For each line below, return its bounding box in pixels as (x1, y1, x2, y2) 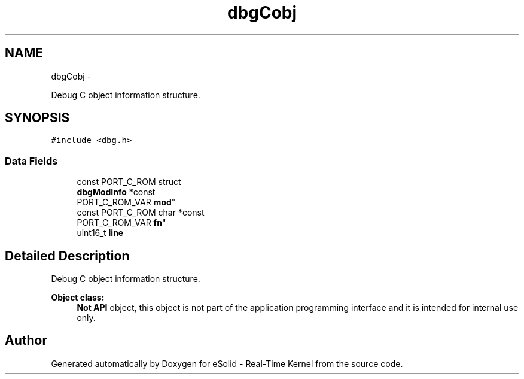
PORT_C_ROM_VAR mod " (77, 197, 176, 208)
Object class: (51, 292, 105, 303)
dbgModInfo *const (77, 187, 156, 198)
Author (5, 333, 47, 348)
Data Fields (5, 154, 58, 167)
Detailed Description (5, 248, 130, 263)
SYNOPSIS (5, 110, 70, 126)
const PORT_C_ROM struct (77, 177, 181, 187)
